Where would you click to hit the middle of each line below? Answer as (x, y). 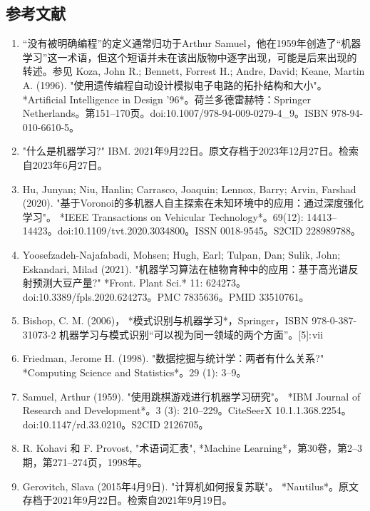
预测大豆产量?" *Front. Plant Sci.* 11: (118, 283)
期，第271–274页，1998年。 (85, 462)
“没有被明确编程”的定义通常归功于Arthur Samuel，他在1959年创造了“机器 (192, 43)
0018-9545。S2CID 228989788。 (291, 231)
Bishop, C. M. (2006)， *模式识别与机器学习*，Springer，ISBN (165, 320)
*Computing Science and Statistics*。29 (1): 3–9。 (134, 372)
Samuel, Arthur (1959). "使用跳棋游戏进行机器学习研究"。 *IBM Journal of (191, 396)
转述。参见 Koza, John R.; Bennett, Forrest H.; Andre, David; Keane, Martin (194, 71)
